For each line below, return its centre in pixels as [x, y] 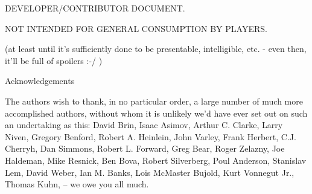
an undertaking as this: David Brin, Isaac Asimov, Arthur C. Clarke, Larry [144, 125]
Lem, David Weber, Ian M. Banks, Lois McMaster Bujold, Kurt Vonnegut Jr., [150, 172]
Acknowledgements [40, 81]
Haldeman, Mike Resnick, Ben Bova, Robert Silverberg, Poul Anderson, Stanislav [156, 160]
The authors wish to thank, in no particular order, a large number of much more [154, 101]
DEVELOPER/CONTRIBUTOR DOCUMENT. [95, 8]
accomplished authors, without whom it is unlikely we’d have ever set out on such [156, 113]
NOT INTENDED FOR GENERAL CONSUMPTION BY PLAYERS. [136, 28]
